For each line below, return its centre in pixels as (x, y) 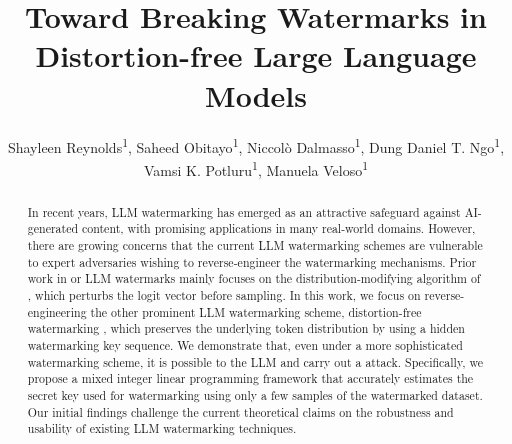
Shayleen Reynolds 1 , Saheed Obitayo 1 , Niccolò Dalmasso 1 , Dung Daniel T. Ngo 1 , (256, 145)
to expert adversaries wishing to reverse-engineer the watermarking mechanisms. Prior (252, 261)
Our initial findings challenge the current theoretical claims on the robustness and (240, 411)
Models (256, 94)
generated (53, 228)
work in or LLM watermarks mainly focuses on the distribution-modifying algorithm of (254, 278)
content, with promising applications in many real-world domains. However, (278, 228)
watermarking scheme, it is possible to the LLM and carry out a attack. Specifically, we (255, 361)
